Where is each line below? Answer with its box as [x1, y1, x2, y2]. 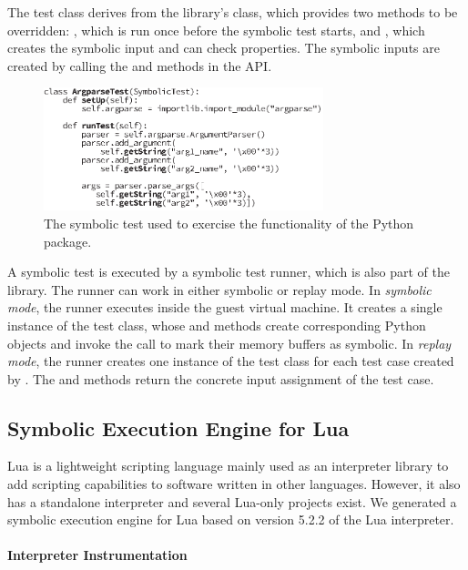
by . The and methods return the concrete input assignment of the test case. [7, 369, 434, 388]
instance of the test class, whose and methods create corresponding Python [7, 315, 426, 334]
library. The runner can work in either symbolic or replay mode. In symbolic [7, 280, 432, 299]
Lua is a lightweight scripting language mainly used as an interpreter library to [7, 456, 449, 475]
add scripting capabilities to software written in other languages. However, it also [7, 474, 461, 494]
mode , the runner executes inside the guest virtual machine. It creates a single [7, 298, 443, 317]
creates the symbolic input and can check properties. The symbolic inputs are [7, 38, 440, 57]
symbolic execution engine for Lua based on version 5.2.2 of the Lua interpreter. [7, 510, 454, 529]
